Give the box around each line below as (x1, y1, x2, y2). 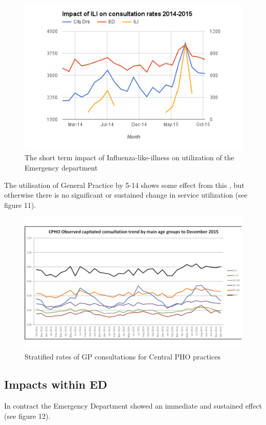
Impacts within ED (4, 376, 107, 392)
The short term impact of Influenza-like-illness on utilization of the (25, 152, 234, 163)
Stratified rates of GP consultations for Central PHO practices (25, 351, 220, 362)
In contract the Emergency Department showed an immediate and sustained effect (4, 400, 262, 411)
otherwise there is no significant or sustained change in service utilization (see (4, 189, 248, 200)
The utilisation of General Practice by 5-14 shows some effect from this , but (4, 179, 245, 190)
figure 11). (4, 199, 36, 210)
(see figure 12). (4, 410, 51, 421)
